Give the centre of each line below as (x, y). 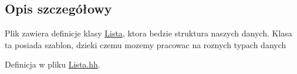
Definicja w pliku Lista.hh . (53, 64)
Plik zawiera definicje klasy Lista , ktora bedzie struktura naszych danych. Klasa (148, 33)
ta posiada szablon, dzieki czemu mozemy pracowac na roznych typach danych (146, 44)
